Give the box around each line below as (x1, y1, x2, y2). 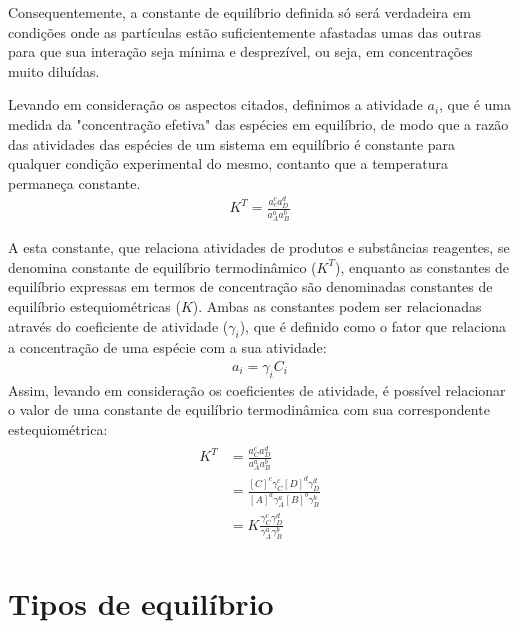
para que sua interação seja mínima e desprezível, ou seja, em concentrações (8, 41, 473, 62)
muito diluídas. (8, 60, 100, 81)
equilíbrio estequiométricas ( (8, 295, 181, 316)
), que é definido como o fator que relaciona (239, 315, 507, 336)
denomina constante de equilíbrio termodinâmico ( (8, 256, 317, 277)
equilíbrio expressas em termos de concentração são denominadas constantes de (8, 276, 493, 297)
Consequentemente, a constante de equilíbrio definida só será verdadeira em (8, 2, 471, 22)
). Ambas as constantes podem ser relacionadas (192, 295, 482, 316)
